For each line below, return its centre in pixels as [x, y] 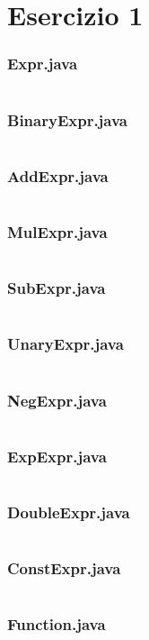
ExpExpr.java [57, 456]
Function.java [57, 624]
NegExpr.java [57, 400]
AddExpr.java [58, 175]
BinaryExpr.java [67, 119]
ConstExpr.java [64, 568]
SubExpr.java [57, 288]
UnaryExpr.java [66, 344]
